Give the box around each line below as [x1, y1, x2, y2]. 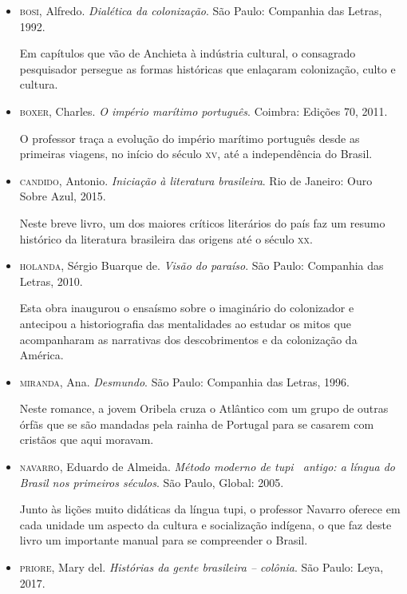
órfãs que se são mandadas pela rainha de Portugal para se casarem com [19, 415, 374, 432]
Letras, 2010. [19, 272, 83, 289]
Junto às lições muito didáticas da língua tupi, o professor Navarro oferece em [19, 501, 401, 517]
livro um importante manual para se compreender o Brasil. [19, 532, 308, 548]
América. [19, 346, 64, 363]
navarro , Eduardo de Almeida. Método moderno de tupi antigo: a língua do [19, 458, 396, 475]
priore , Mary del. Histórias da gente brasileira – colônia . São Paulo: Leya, [19, 559, 384, 576]
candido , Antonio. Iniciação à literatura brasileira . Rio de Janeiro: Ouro [19, 172, 373, 188]
